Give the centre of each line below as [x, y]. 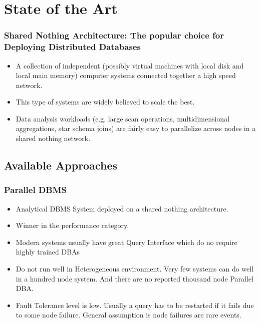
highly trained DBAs [48, 252]
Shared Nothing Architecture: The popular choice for [114, 35]
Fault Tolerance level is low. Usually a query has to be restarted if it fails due [135, 305]
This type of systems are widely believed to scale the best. [105, 102]
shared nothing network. [53, 138]
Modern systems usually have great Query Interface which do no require [126, 242]
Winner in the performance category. [72, 225]
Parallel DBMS [36, 190]
